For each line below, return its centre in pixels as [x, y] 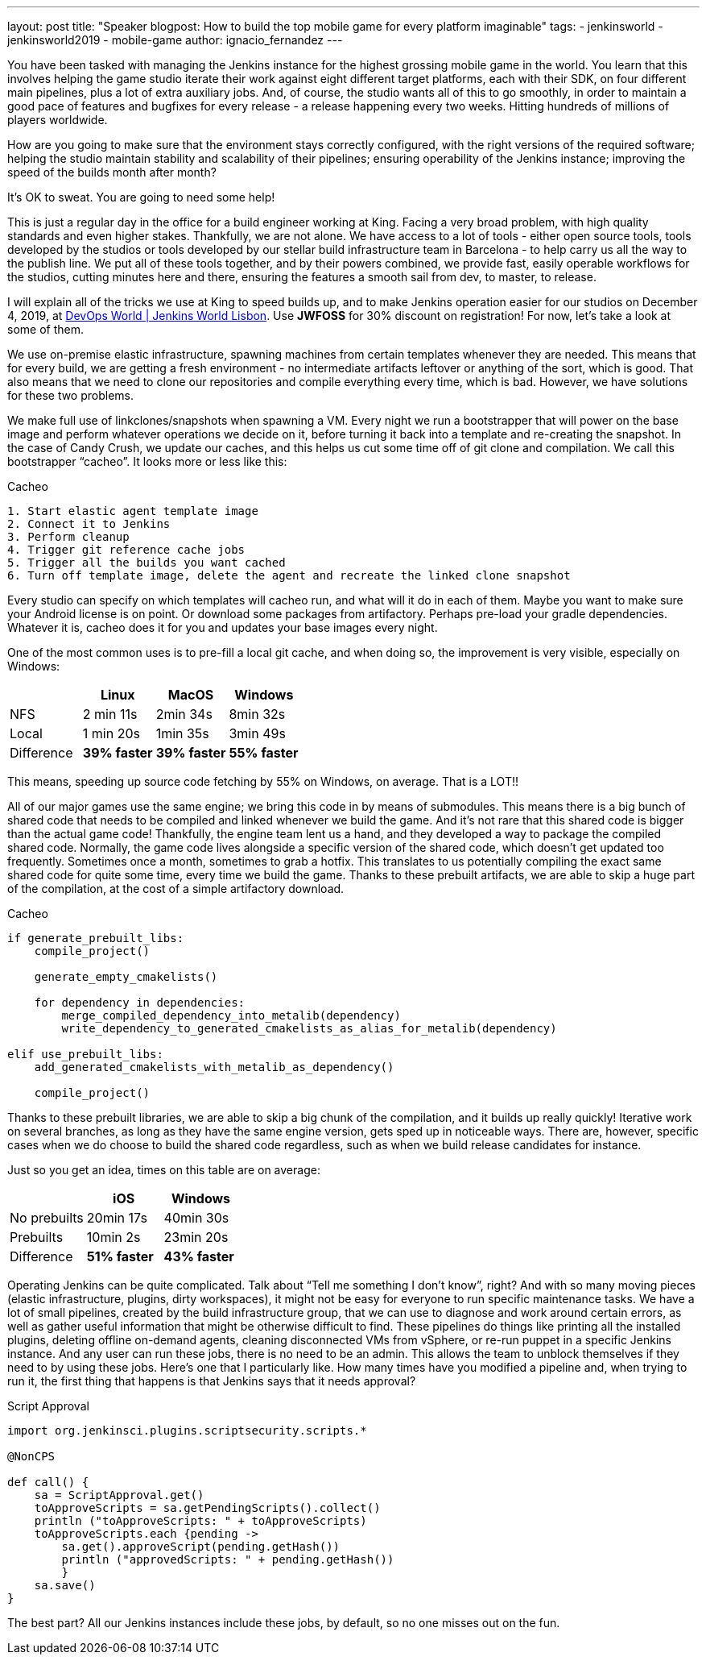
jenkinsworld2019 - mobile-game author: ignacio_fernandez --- [175, 40]
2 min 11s [110, 714]
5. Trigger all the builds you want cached [147, 563]
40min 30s [196, 1218]
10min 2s [114, 1237]
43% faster [199, 1256]
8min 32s [257, 714]
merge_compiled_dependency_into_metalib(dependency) [231, 1015]
